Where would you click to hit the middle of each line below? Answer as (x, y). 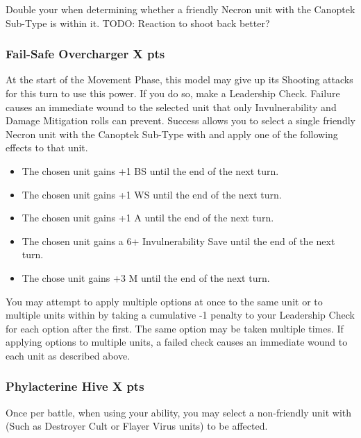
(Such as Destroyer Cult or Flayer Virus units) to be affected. (137, 426)
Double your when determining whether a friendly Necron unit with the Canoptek (180, 9)
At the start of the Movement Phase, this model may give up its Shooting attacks (179, 79)
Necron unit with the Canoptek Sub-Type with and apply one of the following (172, 134)
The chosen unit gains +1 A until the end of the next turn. (148, 218)
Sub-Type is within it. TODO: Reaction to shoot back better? (138, 23)
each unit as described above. (68, 355)
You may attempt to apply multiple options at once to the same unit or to (164, 301)
